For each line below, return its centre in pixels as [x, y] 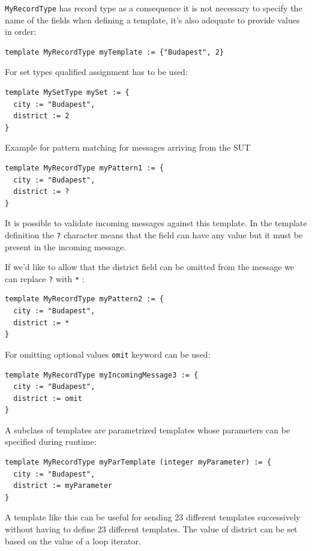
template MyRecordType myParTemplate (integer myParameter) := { [138, 462]
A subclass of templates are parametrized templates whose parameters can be [148, 429]
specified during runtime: [51, 441]
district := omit [48, 398]
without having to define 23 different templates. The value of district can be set [151, 529]
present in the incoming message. [66, 246]
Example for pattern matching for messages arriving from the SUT [128, 147]
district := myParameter [63, 486]
